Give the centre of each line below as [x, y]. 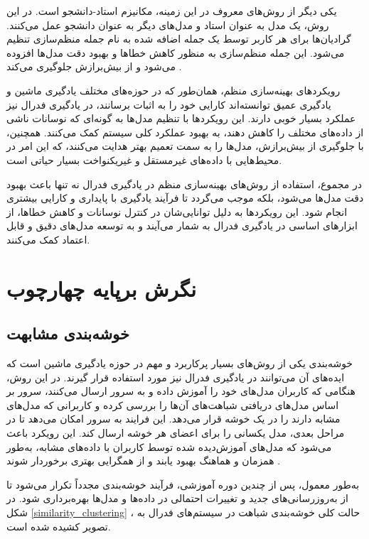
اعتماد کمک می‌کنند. [48, 239]
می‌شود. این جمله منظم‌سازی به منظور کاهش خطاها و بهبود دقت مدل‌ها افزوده [176, 52]
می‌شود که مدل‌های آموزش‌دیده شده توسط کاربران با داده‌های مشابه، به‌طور [169, 446]
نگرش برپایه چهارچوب [102, 288]
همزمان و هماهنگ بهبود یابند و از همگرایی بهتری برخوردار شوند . [144, 461]
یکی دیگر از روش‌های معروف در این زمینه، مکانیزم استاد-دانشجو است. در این [172, 11]
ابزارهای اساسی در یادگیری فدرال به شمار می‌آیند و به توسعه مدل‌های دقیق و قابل [182, 225]
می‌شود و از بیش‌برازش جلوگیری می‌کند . [94, 66]
